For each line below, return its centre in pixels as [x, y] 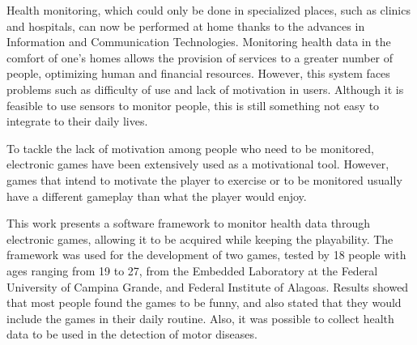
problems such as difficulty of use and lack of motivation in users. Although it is [205, 89]
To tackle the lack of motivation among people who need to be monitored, [190, 148]
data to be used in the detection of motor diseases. [132, 334]
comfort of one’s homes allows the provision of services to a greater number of [200, 57]
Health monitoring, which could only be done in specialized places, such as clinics [208, 10]
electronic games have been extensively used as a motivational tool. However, [198, 164]
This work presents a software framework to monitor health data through [188, 223]
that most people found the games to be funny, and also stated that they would [204, 302]
